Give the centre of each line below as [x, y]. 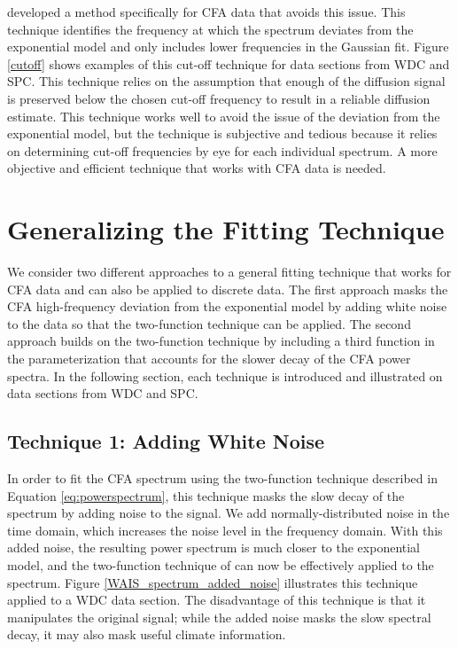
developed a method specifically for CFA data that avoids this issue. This [206, 12]
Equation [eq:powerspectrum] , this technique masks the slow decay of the [206, 495]
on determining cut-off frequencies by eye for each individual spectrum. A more [222, 150]
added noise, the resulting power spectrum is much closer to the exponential [214, 547]
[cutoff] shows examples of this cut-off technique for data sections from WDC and [229, 63]
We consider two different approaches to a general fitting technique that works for [229, 272]
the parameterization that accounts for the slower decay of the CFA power [209, 359]
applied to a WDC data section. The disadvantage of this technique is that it [217, 600]
